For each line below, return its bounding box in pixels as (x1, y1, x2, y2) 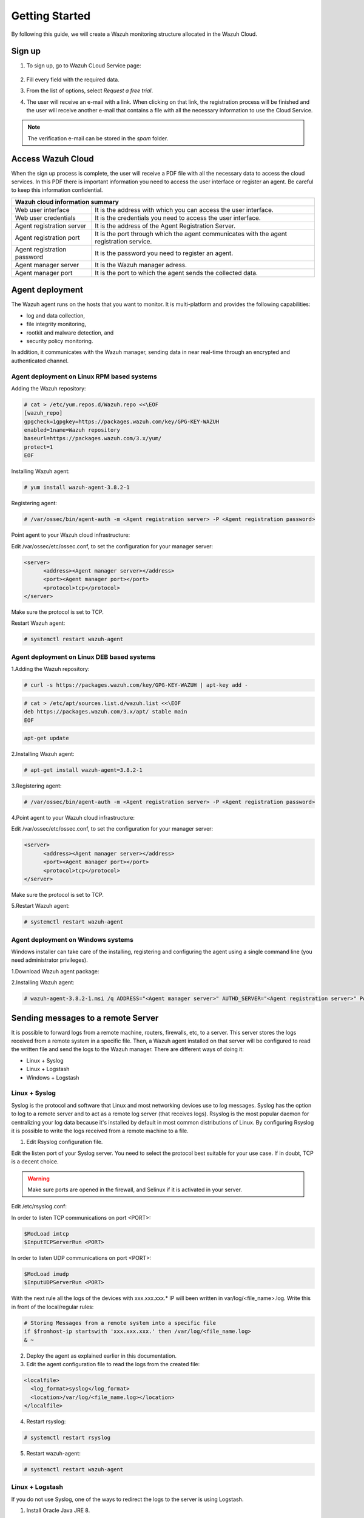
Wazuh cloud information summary (15, 197, 120, 206)
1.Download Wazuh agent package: (11, 967, 99, 975)
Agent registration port (15, 233, 80, 242)
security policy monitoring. (26, 337, 93, 344)
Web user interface (15, 205, 70, 214)
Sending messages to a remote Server (11, 1013, 159, 1023)
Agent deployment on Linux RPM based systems (11, 372, 157, 381)
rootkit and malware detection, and (26, 328, 114, 336)
